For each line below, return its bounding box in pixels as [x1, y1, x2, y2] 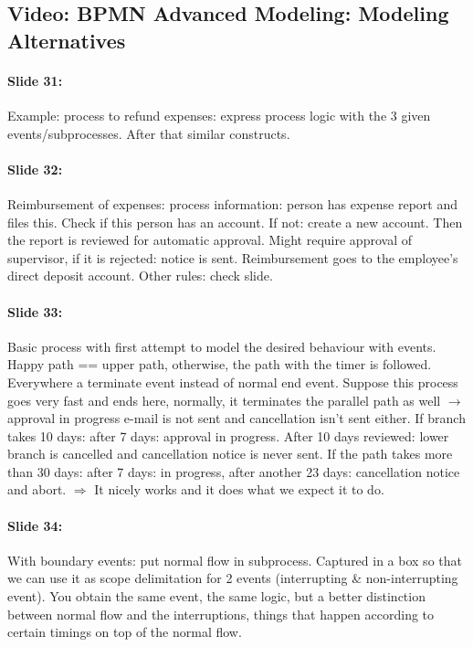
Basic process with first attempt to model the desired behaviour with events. [7, 336, 436, 355]
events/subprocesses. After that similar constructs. [7, 123, 290, 143]
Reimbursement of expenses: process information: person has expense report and [7, 194, 457, 213]
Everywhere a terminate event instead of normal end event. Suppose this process [7, 372, 458, 391]
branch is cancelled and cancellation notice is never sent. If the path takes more [7, 444, 453, 463]
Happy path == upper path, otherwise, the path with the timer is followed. [7, 355, 432, 374]
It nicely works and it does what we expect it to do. [94, 480, 384, 499]
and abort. [7, 480, 67, 499]
